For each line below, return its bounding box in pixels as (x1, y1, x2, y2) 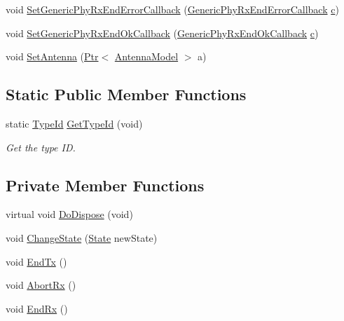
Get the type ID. (6, 139, 76, 154)
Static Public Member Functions (6, 83, 247, 105)
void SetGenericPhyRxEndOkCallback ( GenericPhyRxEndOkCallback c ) (6, 25, 319, 40)
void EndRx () (6, 301, 68, 315)
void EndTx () (6, 254, 67, 268)
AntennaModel (114, 49, 179, 64)
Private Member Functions (6, 174, 205, 196)
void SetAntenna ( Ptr (6, 49, 99, 64)
